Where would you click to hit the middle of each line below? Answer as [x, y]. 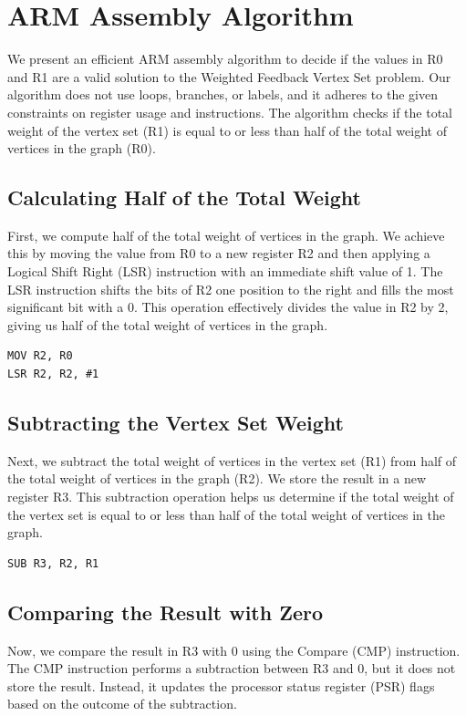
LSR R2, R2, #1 [53, 374]
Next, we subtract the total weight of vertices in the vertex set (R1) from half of [232, 460]
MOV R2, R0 [40, 356]
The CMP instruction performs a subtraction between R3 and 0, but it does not [232, 668]
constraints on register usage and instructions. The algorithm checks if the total [230, 112]
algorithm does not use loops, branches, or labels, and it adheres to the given [223, 94]
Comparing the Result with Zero [166, 612]
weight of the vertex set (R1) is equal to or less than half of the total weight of [227, 130]
